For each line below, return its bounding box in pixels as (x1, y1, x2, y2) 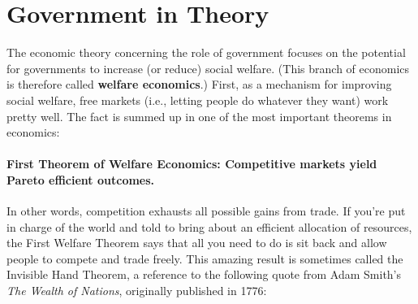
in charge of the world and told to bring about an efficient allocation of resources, (6, 218, 412, 235)
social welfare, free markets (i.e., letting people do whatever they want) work (6, 91, 389, 108)
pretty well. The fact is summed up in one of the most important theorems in (6, 107, 392, 124)
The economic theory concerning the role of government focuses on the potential (6, 44, 406, 61)
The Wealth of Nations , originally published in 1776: (6, 282, 267, 299)
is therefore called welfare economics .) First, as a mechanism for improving (6, 76, 392, 93)
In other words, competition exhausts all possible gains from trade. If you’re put (6, 202, 406, 219)
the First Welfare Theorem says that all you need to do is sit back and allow (6, 234, 387, 251)
